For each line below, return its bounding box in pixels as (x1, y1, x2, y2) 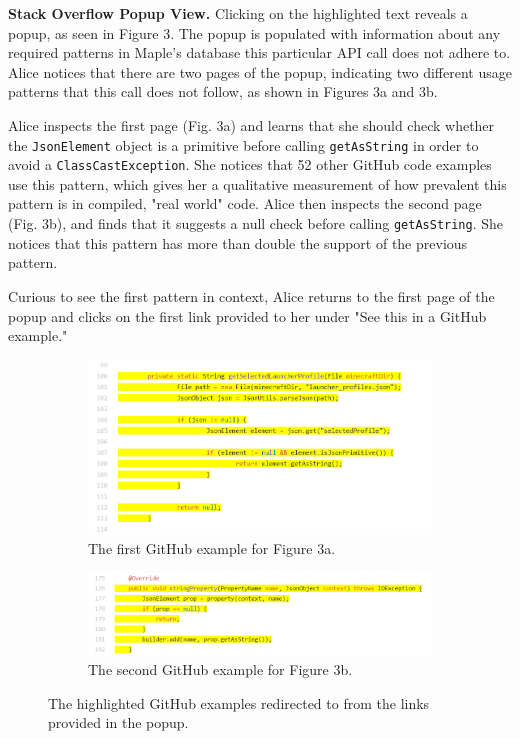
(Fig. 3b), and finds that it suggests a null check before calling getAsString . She (8, 213, 504, 234)
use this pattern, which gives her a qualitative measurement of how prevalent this (8, 173, 507, 194)
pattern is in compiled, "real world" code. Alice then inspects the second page (8, 193, 482, 214)
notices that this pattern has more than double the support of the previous (8, 232, 468, 253)
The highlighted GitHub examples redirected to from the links (48, 692, 430, 713)
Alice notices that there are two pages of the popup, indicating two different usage (8, 61, 512, 82)
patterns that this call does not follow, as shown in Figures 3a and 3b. (8, 81, 438, 102)
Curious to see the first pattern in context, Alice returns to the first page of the (8, 285, 495, 306)
